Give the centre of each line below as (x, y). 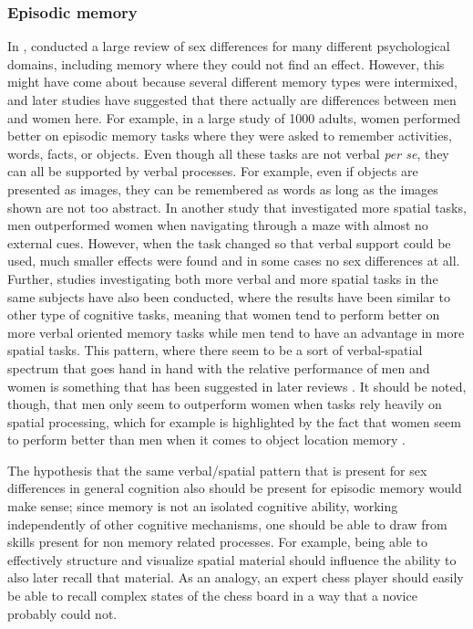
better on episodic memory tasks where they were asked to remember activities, (230, 136)
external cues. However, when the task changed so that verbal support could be (229, 242)
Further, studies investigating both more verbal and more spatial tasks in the (223, 278)
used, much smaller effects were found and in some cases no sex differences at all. (234, 261)
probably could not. (62, 613)
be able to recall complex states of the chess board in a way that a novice (212, 596)
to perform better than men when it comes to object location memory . (206, 440)
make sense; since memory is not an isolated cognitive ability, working (203, 506)
